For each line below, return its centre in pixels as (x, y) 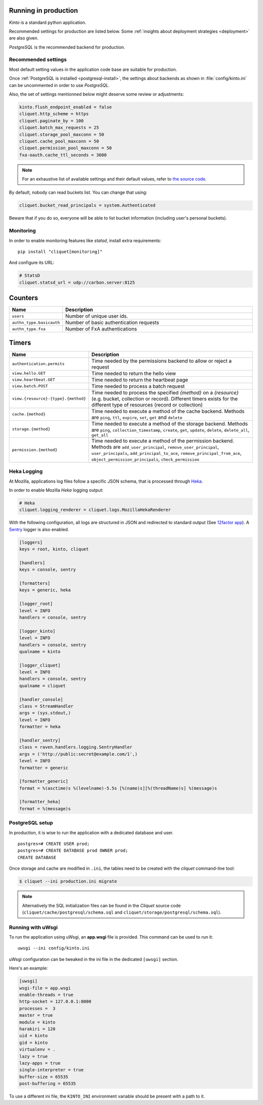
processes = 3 (37, 1008)
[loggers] (31, 542)
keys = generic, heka (45, 590)
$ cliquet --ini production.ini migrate (68, 881)
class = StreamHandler (46, 706)
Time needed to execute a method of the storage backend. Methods (169, 424)
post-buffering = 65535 (48, 1084)
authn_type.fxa (29, 329)
